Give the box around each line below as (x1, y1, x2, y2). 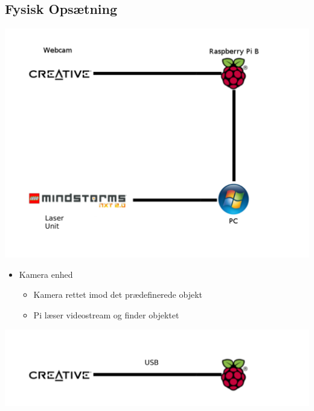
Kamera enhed (19, 268, 73, 280)
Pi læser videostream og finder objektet (33, 308, 179, 321)
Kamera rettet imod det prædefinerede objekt (33, 288, 202, 301)
